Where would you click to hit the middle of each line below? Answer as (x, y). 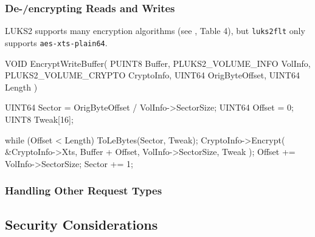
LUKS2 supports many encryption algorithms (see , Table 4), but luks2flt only (155, 31)
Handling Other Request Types (84, 191)
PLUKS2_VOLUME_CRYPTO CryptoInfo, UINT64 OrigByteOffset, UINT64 (152, 75)
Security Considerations (81, 224)
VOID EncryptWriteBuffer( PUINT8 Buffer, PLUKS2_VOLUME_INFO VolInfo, (158, 63)
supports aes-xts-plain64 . (56, 42)
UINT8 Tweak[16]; (39, 119)
